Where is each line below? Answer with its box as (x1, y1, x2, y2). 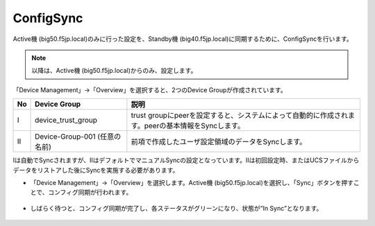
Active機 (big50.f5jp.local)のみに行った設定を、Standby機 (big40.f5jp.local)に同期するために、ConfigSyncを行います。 (12, 35, 353, 43)
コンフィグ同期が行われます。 (48, 188, 133, 197)
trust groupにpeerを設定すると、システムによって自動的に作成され (131, 111, 349, 121)
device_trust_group (35, 115, 97, 125)
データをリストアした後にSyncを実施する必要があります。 (12, 166, 179, 174)
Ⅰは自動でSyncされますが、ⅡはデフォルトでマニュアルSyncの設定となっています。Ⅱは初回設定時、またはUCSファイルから (12, 156, 360, 164)
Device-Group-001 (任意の (35, 132, 122, 141)
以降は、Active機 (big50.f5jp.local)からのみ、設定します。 (31, 67, 197, 75)
